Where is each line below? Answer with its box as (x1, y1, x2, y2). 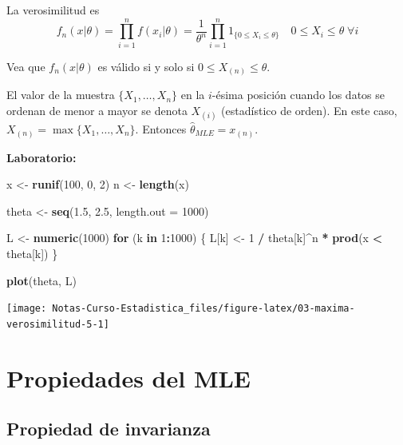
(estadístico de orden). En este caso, (221, 101, 397, 118)
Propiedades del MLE (6, 361, 251, 394)
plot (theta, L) (6, 272, 77, 288)
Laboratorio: (6, 149, 77, 165)
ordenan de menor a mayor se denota (6, 101, 188, 118)
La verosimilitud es (6, 2, 100, 18)
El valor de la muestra (6, 86, 115, 103)
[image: (6, 303, 47, 315)
